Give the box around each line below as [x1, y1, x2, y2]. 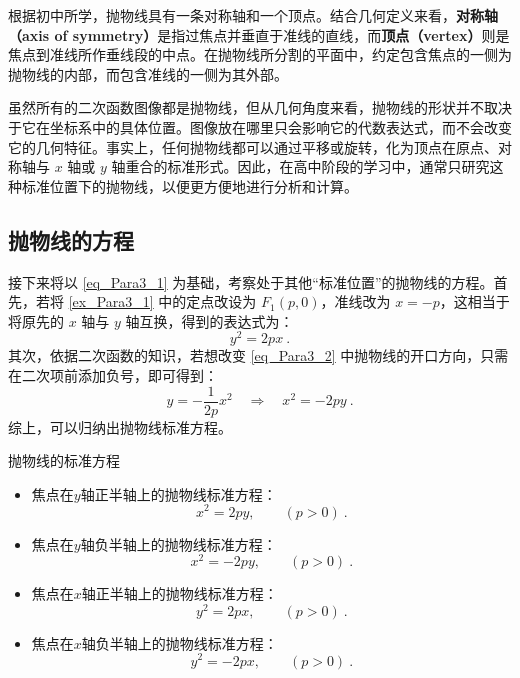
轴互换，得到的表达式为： [125, 310, 294, 331]
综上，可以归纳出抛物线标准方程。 [8, 416, 232, 437]
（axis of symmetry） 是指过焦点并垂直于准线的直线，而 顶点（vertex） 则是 [8, 24, 510, 45]
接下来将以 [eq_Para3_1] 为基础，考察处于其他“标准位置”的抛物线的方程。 [8, 271, 494, 292]
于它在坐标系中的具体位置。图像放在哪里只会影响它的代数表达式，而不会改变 [8, 116, 512, 137]
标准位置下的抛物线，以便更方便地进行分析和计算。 [21, 175, 358, 196]
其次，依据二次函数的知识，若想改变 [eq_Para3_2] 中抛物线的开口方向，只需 [8, 345, 509, 366]
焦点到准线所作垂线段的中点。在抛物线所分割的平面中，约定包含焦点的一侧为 [8, 44, 512, 65]
